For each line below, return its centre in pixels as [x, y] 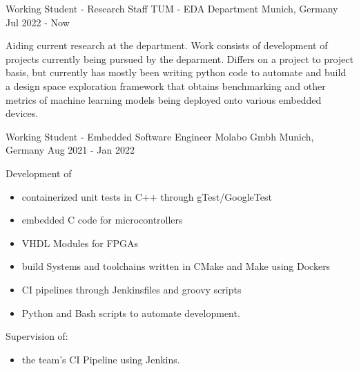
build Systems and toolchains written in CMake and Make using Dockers [176, 266]
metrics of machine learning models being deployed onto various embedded [164, 99]
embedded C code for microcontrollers [102, 220]
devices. [22, 113]
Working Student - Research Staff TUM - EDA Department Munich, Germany [172, 8]
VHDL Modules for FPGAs [80, 243]
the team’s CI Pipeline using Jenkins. [101, 359]
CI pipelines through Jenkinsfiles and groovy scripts [132, 289]
